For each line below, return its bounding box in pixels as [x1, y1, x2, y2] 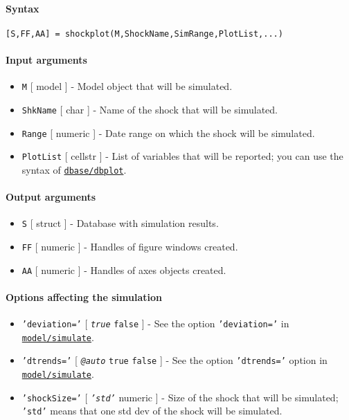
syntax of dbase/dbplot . [21, 162, 127, 176]
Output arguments [6, 190, 96, 204]
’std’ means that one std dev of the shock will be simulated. [21, 403, 283, 418]
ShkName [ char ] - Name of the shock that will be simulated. [21, 102, 278, 116]
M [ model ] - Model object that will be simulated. [21, 79, 233, 93]
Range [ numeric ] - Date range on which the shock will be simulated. [21, 125, 315, 140]
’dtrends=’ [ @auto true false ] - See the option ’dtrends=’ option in [21, 353, 328, 367]
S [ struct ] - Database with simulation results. [21, 216, 219, 230]
